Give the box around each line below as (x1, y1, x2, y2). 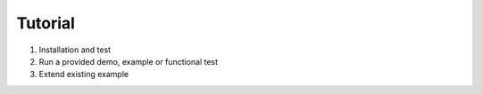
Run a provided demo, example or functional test (38, 56, 219, 67)
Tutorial (16, 13, 76, 33)
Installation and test (38, 44, 112, 55)
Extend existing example (38, 69, 129, 80)
